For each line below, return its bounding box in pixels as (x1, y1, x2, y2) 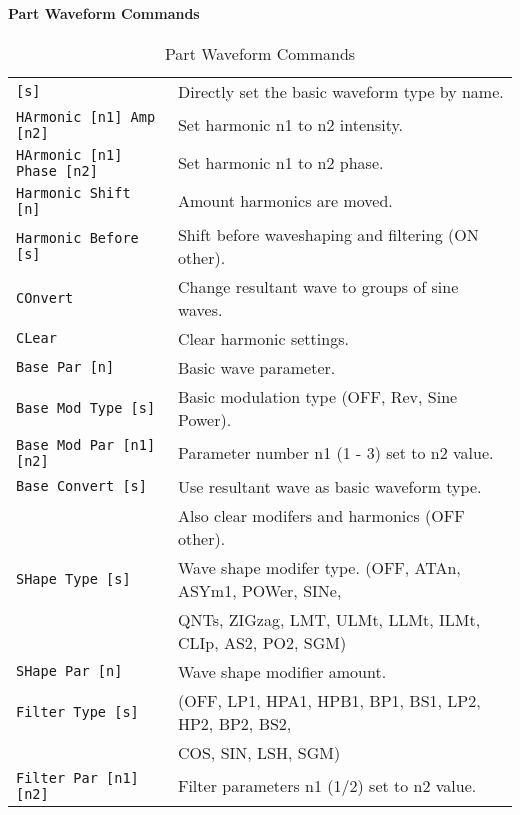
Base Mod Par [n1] (16, 436, 156, 453)
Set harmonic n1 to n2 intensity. (177, 113, 404, 137)
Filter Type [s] (16, 703, 139, 720)
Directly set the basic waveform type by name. (177, 79, 504, 103)
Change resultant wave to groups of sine (177, 274, 459, 298)
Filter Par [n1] (16, 769, 139, 786)
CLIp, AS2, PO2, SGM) (177, 630, 347, 654)
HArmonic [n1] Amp (16, 108, 156, 125)
